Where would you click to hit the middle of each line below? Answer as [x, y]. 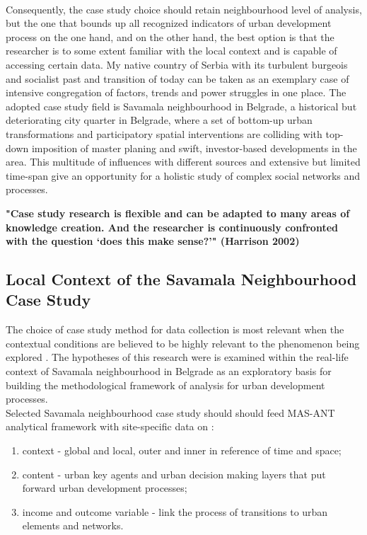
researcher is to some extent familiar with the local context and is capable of [171, 51]
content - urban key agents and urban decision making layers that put [174, 474]
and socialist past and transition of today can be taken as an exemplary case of [177, 78]
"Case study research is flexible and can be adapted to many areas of [178, 213]
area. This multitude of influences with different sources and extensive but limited [183, 162]
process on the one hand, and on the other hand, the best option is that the [170, 36]
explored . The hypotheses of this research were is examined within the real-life [177, 357]
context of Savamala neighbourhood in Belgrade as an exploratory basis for [169, 371]
